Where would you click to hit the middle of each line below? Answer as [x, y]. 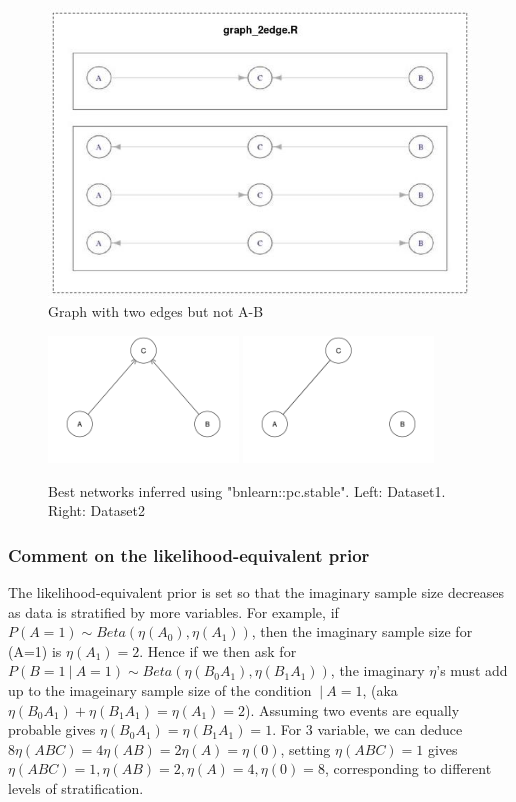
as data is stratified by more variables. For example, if [173, 611]
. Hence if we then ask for [218, 650]
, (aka [380, 690]
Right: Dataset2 [96, 510]
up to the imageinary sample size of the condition [160, 690]
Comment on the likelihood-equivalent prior [189, 554]
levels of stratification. [76, 788]
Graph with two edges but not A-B [156, 311]
